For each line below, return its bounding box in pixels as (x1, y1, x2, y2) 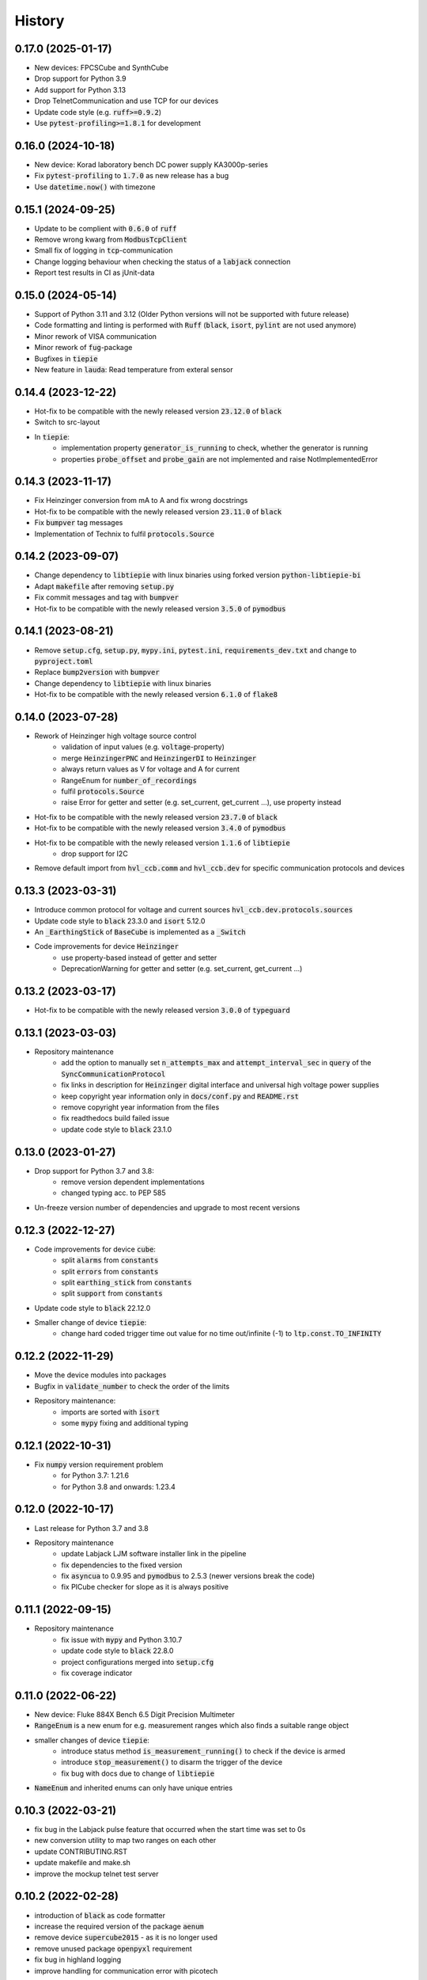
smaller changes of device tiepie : (34, 1735, 150, 1745)
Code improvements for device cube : (34, 1244, 156, 1254)
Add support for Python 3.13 (34, 85, 127, 94)
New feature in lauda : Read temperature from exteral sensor (34, 365, 233, 375)
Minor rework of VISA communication (34, 331, 157, 341)
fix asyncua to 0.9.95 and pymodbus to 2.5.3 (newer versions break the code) (61, 1571, 316, 1581)
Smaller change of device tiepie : (34, 1318, 147, 1327)
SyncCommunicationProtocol (61, 1069, 166, 1079)
